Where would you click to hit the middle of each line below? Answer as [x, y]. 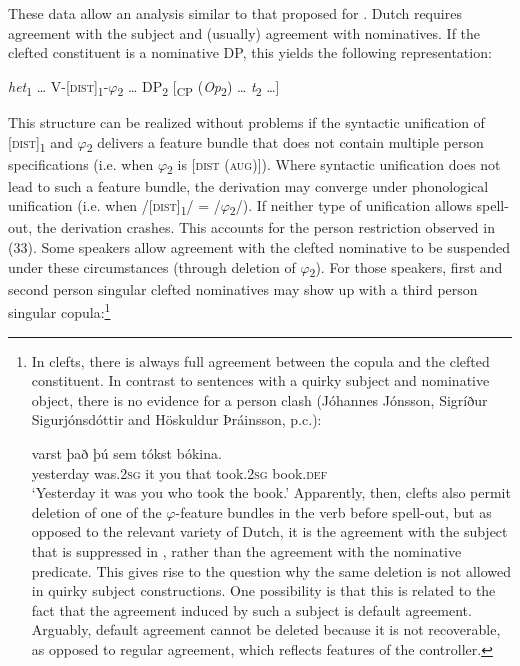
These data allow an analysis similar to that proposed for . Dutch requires [235, 13]
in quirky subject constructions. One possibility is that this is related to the [263, 590]
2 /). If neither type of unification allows [350, 207]
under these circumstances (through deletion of [152, 266]
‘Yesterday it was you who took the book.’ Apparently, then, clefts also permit [271, 492]
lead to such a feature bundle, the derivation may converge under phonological [248, 185]
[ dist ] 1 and [40, 143]
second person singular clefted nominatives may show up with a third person [243, 288]
